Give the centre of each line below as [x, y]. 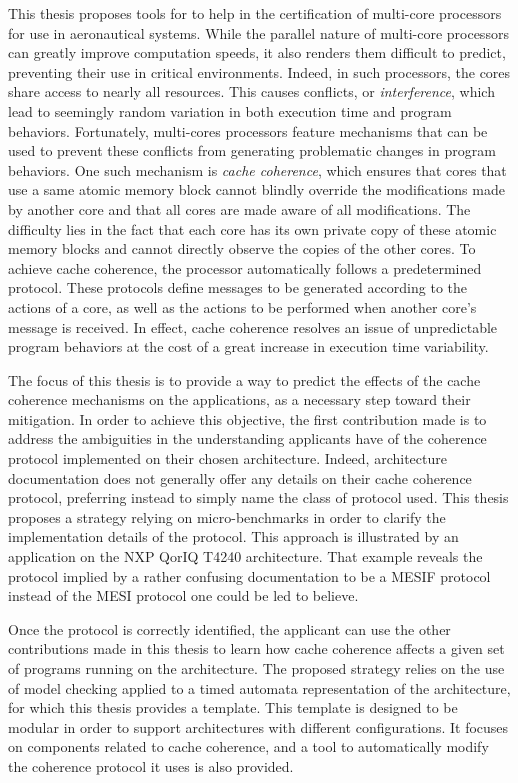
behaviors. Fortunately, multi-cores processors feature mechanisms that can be [248, 130]
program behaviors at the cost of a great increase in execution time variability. [248, 346]
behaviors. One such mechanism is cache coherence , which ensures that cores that [257, 169]
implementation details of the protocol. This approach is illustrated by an [233, 536]
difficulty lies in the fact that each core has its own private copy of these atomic [252, 228]
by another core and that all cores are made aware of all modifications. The [239, 208]
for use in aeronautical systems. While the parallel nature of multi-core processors [258, 32]
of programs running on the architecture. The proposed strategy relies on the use [256, 668]
